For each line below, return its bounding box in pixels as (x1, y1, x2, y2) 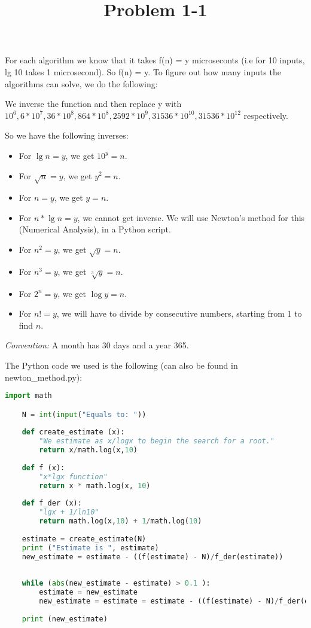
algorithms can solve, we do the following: (5, 77, 158, 90)
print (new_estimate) (22, 614, 108, 623)
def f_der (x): (22, 499, 82, 508)
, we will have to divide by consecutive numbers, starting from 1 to (56, 307, 302, 320)
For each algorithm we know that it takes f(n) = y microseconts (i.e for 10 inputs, (5, 54, 305, 66)
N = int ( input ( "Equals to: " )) (22, 410, 147, 419)
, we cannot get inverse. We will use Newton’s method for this (77, 211, 305, 223)
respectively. (243, 109, 288, 121)
